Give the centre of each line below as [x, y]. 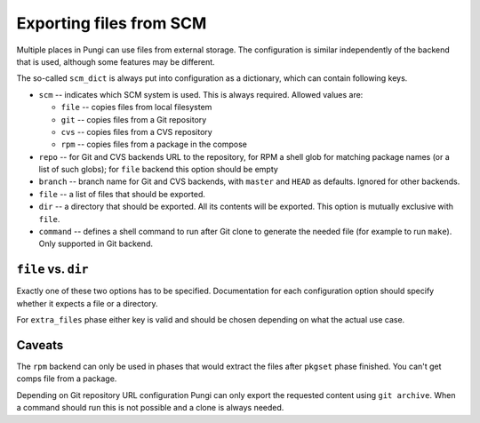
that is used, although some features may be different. [116, 61]
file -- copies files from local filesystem [136, 108]
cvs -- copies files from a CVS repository [136, 132]
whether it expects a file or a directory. [88, 303]
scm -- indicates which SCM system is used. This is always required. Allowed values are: [201, 94]
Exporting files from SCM [112, 23]
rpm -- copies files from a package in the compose [154, 144]
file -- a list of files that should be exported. [122, 194]
